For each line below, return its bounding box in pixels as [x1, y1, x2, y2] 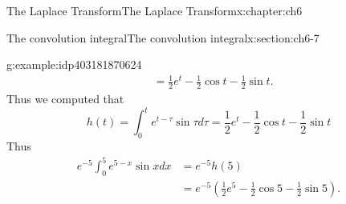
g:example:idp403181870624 [6, 56, 142, 73]
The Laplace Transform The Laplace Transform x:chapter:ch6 [6, 2, 303, 18]
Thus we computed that [6, 90, 124, 107]
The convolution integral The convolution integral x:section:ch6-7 [6, 29, 320, 46]
